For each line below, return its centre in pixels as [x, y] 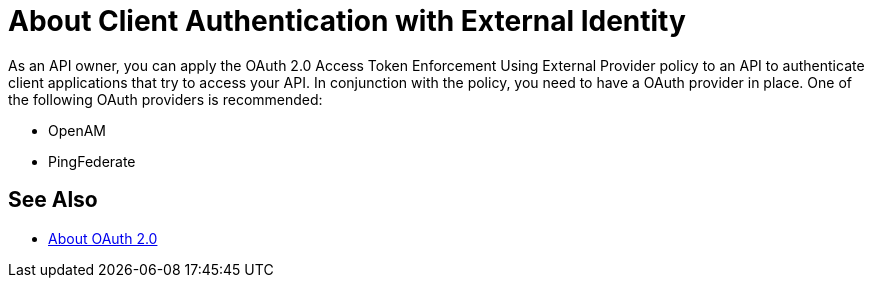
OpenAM [77, 130]
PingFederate [92, 161]
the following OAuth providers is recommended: [165, 99]
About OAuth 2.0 [103, 238]
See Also [53, 200]
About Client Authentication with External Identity [347, 21]
